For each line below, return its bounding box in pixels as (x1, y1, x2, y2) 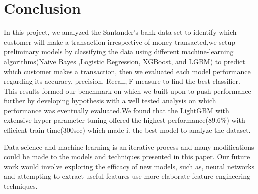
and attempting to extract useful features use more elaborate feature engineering (4, 171, 250, 181)
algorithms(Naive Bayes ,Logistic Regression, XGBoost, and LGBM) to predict (4, 56, 245, 66)
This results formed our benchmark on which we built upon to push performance (4, 85, 251, 96)
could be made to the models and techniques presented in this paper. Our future (4, 151, 250, 162)
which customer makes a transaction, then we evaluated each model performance (4, 66, 251, 76)
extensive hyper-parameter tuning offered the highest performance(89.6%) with (4, 115, 245, 125)
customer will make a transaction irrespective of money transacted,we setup (4, 36, 236, 47)
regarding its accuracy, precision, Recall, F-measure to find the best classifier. (4, 76, 240, 86)
